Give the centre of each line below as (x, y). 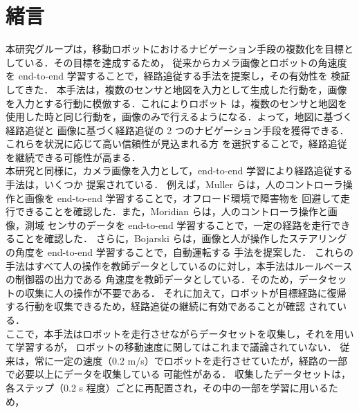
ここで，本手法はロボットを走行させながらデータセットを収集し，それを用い (180, 333)
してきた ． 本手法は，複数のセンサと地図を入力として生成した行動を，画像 (176, 89)
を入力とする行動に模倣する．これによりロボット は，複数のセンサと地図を (176, 103)
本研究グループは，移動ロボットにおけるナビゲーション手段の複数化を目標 (175, 49)
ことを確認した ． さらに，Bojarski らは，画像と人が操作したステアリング (181, 238)
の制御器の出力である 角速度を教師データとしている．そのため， (152, 279)
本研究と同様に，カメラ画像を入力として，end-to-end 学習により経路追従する (179, 171)
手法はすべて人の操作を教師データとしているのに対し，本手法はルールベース (179, 265)
